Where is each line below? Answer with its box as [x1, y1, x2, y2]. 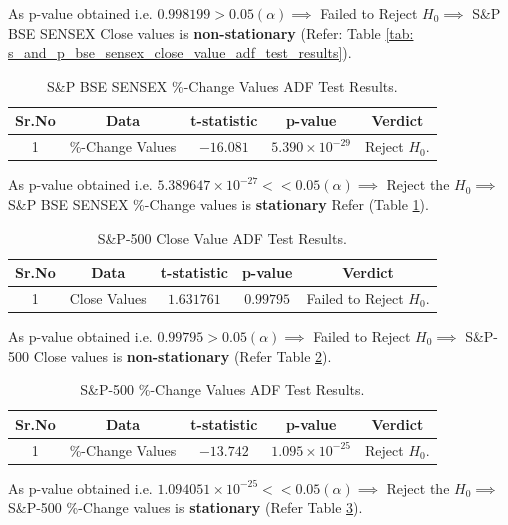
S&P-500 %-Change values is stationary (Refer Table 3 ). [8, 497, 363, 518]
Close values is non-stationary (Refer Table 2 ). [33, 345, 332, 366]
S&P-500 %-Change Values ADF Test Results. [80, 379, 365, 400]
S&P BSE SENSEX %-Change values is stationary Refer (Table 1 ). [8, 193, 429, 214]
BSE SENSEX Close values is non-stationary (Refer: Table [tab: [8, 22, 414, 43]
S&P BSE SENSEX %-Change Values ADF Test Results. [46, 75, 398, 96]
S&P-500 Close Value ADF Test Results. [97, 227, 347, 248]
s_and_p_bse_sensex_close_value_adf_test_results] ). [8, 42, 352, 63]
